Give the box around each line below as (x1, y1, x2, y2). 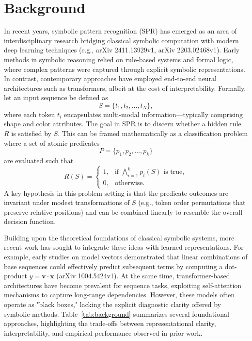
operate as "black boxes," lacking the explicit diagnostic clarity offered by (4, 299, 221, 309)
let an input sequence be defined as (4, 92, 108, 102)
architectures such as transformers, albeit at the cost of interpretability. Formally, (4, 83, 246, 93)
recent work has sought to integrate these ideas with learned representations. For (4, 242, 244, 252)
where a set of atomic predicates (4, 137, 100, 148)
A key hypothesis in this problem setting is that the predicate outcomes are (4, 188, 228, 198)
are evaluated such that (4, 155, 74, 166)
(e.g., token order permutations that (138, 197, 246, 207)
